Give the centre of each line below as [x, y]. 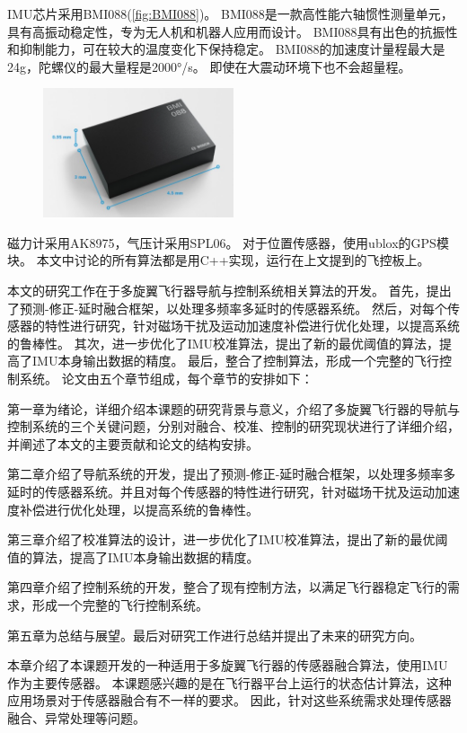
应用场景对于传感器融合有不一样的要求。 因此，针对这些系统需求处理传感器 [229, 700]
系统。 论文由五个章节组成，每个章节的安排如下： [166, 379]
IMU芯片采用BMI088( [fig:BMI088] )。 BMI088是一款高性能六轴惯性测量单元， [230, 13]
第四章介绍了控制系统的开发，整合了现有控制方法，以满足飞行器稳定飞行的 [227, 587]
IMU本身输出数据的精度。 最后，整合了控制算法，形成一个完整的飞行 [236, 361]
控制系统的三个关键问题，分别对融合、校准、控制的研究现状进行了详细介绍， [233, 426]
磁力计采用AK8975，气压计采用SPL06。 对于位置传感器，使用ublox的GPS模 [228, 242]
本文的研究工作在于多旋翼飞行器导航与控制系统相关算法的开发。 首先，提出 [229, 291]
